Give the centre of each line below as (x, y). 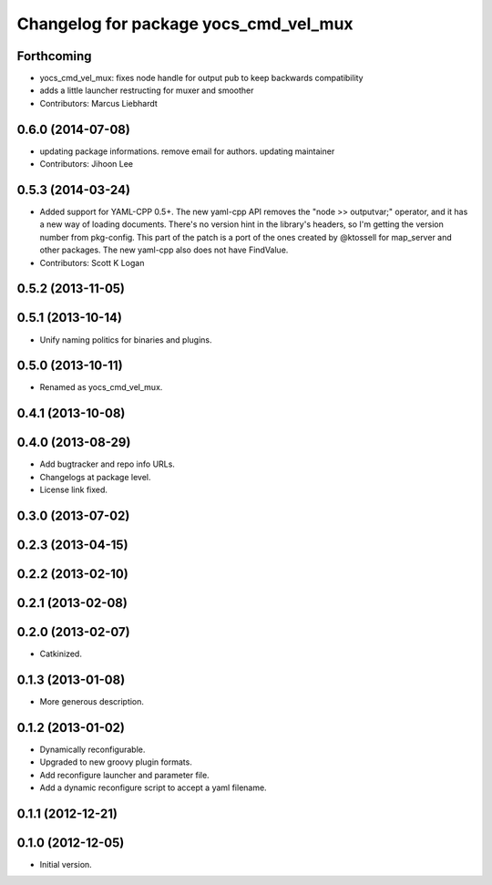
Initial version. (66, 865)
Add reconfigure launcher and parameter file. (124, 775)
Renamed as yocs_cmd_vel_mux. (101, 387)
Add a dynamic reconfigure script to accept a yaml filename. (154, 787)
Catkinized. (61, 654)
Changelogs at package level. (95, 477)
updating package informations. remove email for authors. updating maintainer (187, 151)
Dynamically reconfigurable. (92, 749)
